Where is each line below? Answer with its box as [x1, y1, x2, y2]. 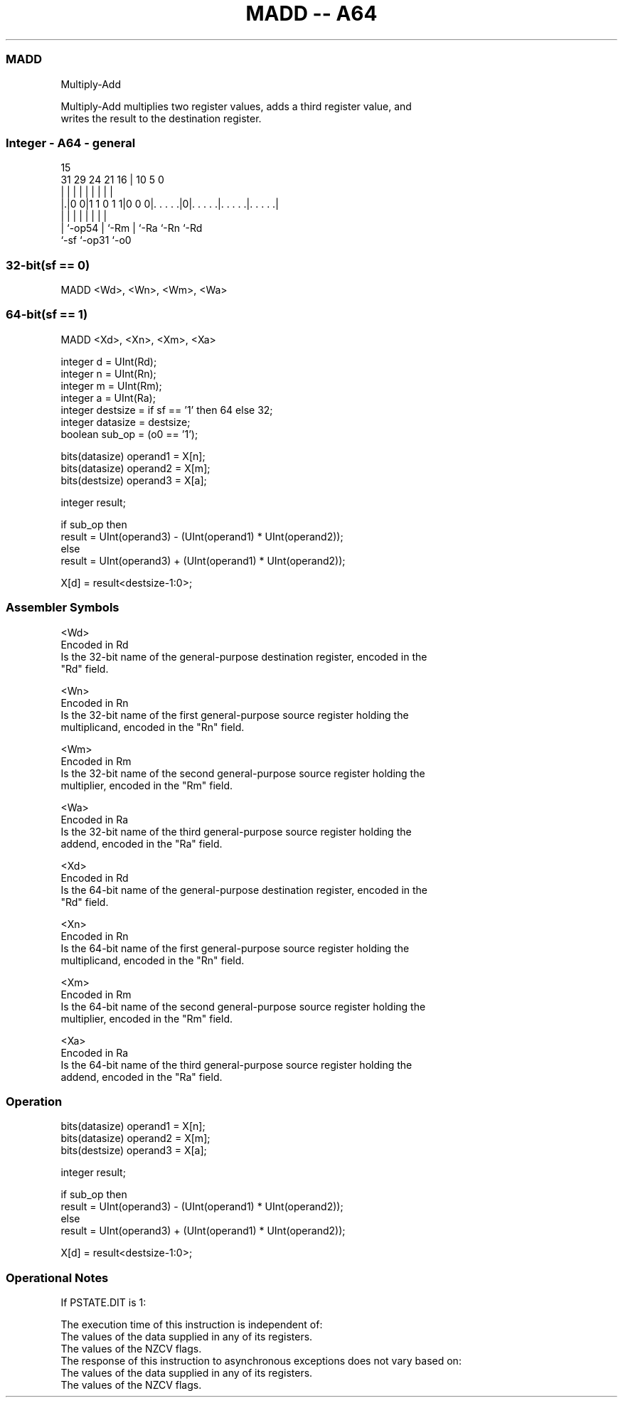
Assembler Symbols [6, 600, 119, 615]
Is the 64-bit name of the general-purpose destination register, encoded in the [60, 883, 428, 896]
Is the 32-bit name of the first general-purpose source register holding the [60, 708, 409, 721]
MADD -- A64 [245, 1, 378, 26]
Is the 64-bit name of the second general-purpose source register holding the [60, 1000, 426, 1013]
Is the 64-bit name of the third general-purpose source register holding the [60, 1058, 412, 1071]
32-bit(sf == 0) [6, 257, 90, 272]
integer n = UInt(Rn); [60, 367, 156, 380]
